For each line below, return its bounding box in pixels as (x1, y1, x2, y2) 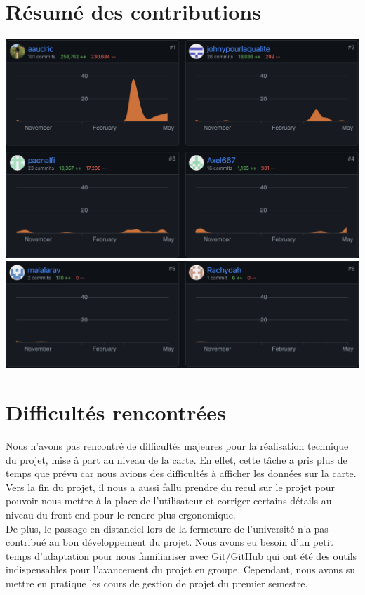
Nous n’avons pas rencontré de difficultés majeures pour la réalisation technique (6, 439, 349, 453)
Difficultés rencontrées (6, 398, 226, 427)
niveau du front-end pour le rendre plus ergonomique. (6, 507, 236, 522)
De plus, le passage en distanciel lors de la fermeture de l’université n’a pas (6, 521, 328, 535)
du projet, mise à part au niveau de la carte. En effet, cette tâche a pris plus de (6, 452, 347, 467)
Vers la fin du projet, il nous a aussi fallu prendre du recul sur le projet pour (6, 479, 335, 494)
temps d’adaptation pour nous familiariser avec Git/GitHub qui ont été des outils (6, 548, 357, 563)
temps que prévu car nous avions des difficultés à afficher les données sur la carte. (6, 466, 357, 481)
